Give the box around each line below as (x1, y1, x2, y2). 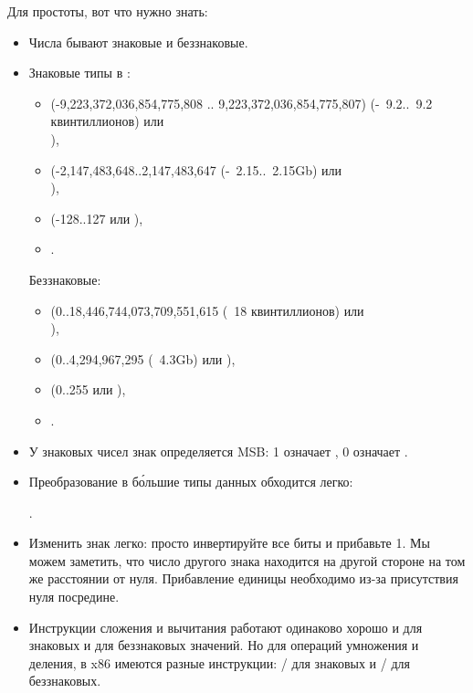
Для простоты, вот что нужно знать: (7, 2, 208, 20)
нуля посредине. (28, 587, 120, 606)
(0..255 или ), (50, 380, 126, 399)
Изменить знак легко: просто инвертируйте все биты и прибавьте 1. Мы (28, 533, 430, 552)
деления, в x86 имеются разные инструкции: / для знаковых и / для (28, 653, 410, 672)
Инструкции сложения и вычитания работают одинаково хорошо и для (28, 617, 423, 636)
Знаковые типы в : (28, 63, 131, 82)
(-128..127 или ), (50, 208, 143, 227)
